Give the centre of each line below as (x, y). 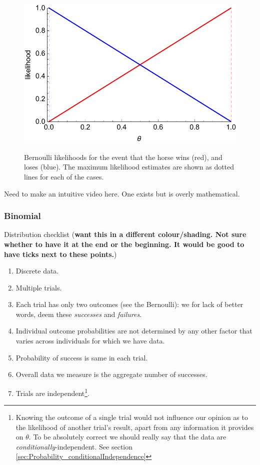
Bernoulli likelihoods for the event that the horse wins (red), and (123, 157)
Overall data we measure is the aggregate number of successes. (111, 374)
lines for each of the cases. (64, 176)
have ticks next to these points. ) (60, 254)
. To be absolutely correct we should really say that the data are (127, 437)
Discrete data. (37, 271)
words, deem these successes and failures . (79, 314)
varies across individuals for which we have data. (90, 341)
